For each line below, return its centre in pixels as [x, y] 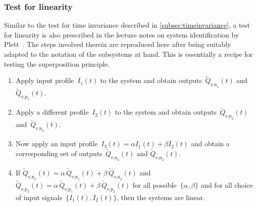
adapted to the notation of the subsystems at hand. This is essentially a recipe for [128, 54]
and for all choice [227, 185]
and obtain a [210, 144]
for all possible [154, 185]
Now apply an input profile [57, 144]
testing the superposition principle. [57, 63]
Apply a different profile [52, 112]
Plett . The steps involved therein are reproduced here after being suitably [118, 44]
